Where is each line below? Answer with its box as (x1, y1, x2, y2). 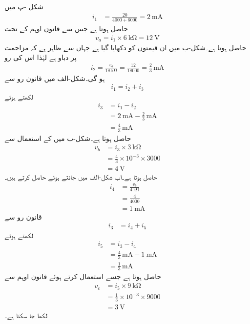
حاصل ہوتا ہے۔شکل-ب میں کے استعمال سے (4, 133, 131, 143)
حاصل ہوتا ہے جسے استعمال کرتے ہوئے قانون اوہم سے (4, 271, 162, 282)
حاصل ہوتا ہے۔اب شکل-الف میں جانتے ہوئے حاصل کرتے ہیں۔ (4, 171, 157, 182)
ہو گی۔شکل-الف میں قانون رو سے (4, 73, 105, 83)
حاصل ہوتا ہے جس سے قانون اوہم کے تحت (4, 23, 128, 33)
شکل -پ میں (4, 1, 43, 11)
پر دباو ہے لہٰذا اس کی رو (4, 52, 77, 62)
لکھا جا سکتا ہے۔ (4, 310, 47, 320)
